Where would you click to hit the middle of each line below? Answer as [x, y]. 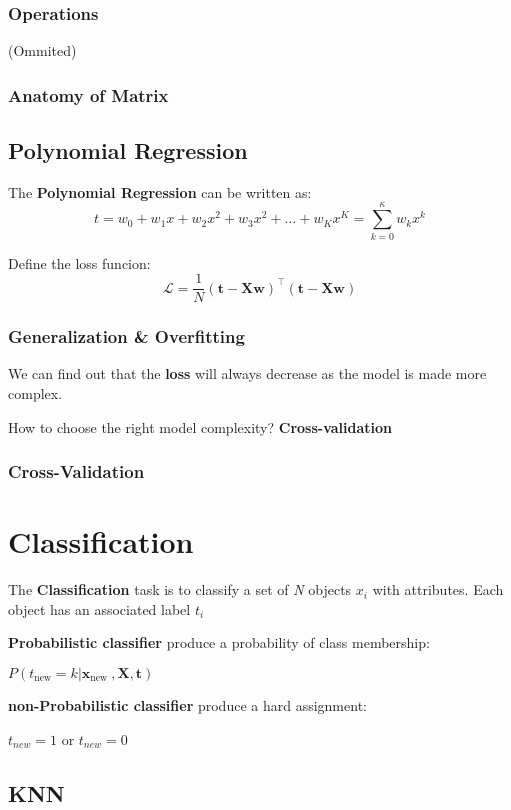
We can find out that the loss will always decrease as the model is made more [247, 373]
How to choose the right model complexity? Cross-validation [200, 426]
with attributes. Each [438, 589]
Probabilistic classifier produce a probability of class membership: [219, 642]
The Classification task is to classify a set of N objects [180, 589]
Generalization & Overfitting [126, 336]
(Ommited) [42, 50]
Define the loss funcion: [79, 262]
